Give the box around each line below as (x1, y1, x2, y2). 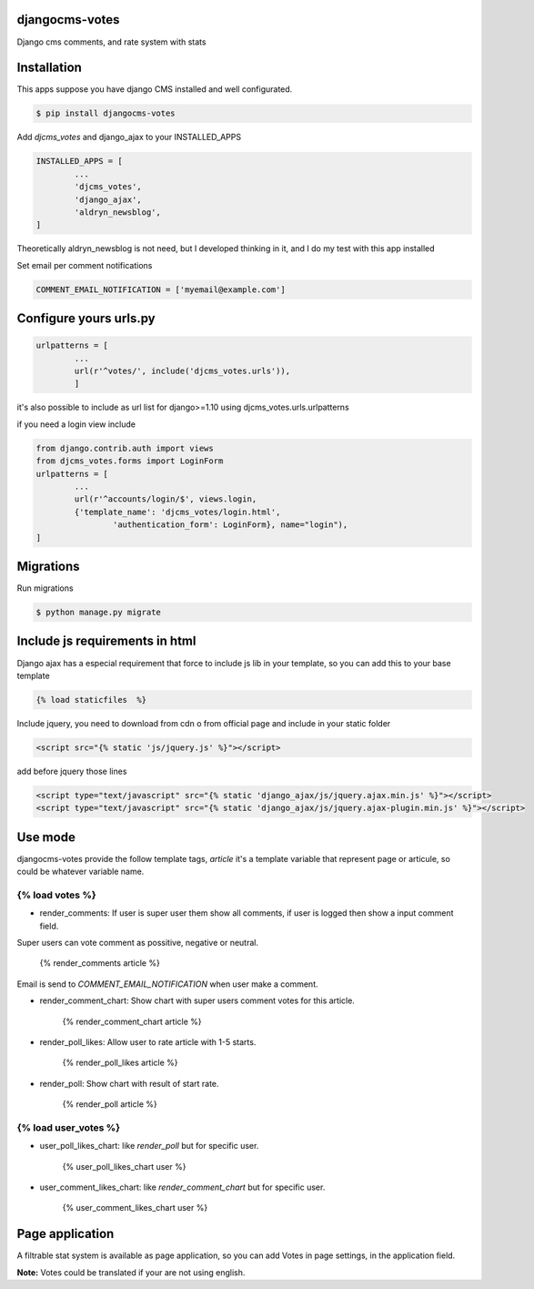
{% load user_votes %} (16, 1121, 121, 1133)
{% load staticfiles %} (35, 695, 147, 705)
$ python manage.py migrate (35, 607, 161, 618)
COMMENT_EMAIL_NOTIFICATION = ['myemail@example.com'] (35, 284, 286, 295)
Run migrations (16, 583, 74, 594)
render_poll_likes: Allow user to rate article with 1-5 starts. (39, 1037, 257, 1047)
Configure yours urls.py (16, 310, 156, 327)
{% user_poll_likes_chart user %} (62, 1161, 186, 1172)
